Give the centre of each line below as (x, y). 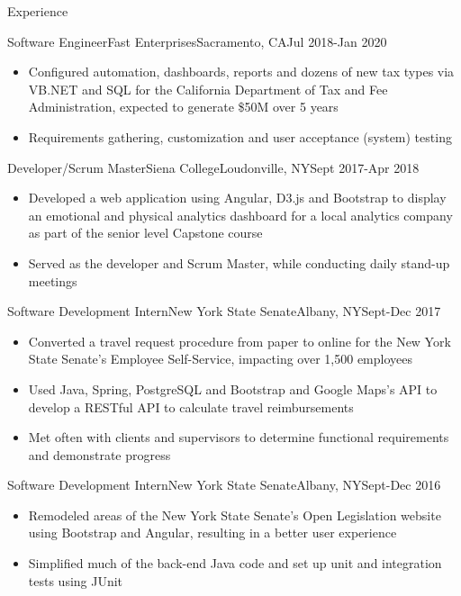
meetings (53, 280)
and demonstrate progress (99, 454)
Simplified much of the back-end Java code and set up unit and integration (235, 563)
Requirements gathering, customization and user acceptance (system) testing (240, 136)
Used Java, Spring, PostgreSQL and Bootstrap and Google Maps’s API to (233, 388)
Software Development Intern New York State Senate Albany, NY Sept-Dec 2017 (224, 311)
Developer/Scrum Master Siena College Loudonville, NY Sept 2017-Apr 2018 (213, 167)
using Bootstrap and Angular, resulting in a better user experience (212, 533)
